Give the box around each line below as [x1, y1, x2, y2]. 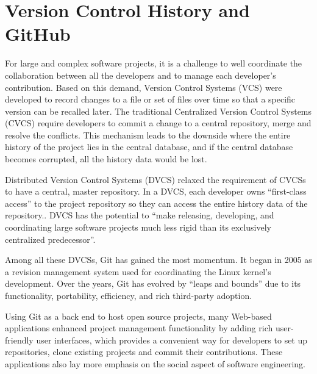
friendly [5, 333, 34, 346]
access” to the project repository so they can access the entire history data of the [5, 196, 308, 209]
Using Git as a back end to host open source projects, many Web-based [5, 309, 272, 322]
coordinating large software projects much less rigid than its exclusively [5, 221, 271, 234]
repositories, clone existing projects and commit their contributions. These [5, 345, 283, 358]
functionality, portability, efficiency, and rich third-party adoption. [5, 289, 252, 301]
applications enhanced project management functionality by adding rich [5, 322, 273, 334]
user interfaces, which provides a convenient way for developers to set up [36, 333, 308, 346]
